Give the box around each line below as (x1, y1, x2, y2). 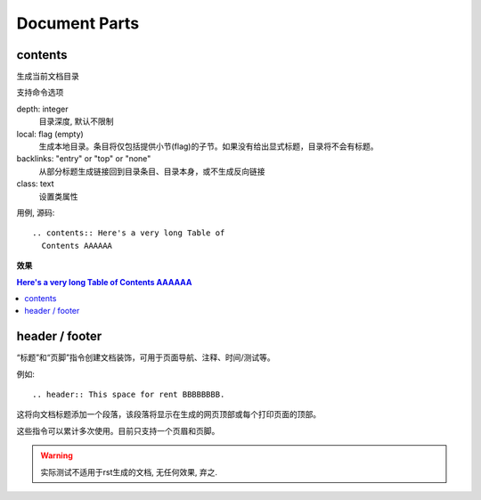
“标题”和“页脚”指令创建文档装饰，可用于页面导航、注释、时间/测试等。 (16, 352, 275, 363)
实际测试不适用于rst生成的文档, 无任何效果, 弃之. (40, 466, 218, 477)
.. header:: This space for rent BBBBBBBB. (32, 389, 225, 399)
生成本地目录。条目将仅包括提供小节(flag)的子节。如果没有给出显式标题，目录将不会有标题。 (38, 141, 379, 152)
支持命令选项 (16, 87, 64, 98)
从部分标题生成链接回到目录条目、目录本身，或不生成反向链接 (38, 166, 265, 176)
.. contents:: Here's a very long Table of (32, 228, 225, 238)
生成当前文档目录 (16, 71, 79, 82)
